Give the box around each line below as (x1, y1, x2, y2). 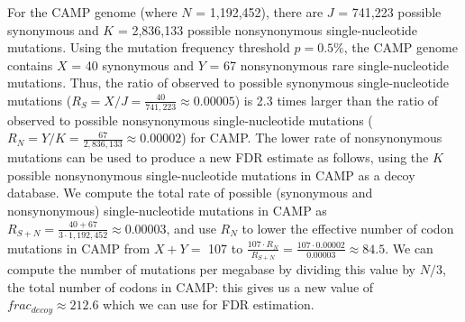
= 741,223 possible (338, 3, 442, 21)
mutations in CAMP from (7, 238, 150, 257)
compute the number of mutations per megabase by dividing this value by (7, 260, 415, 279)
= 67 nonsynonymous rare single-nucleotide (209, 55, 450, 74)
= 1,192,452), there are (196, 3, 324, 21)
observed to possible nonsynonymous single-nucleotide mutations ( (7, 110, 373, 129)
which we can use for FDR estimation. (103, 295, 315, 314)
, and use (166, 218, 216, 237)
